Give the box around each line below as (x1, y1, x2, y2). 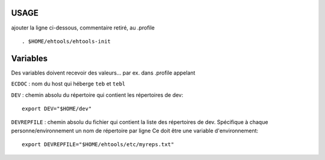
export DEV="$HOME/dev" (22, 105, 92, 112)
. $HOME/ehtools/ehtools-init (22, 38, 111, 45)
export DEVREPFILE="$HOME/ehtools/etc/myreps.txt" (22, 141, 175, 148)
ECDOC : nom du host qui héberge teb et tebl (11, 80, 126, 87)
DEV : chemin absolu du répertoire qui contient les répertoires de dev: (11, 91, 184, 99)
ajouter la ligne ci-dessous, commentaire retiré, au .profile (11, 24, 155, 31)
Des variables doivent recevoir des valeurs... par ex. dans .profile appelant (11, 69, 196, 76)
